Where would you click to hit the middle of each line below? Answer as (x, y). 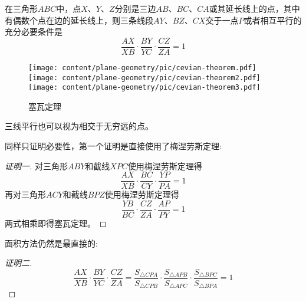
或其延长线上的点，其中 (254, 8)
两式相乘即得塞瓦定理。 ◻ (56, 223)
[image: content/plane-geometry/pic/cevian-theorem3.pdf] (144, 88)
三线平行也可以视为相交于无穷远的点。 (79, 126)
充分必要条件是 (34, 32)
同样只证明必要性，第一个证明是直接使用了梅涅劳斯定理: (113, 146)
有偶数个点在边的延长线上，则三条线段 (79, 20)
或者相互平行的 (273, 20)
